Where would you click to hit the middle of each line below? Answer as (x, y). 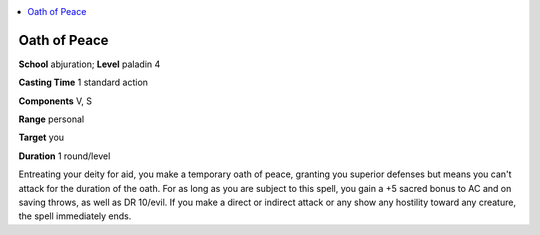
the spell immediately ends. (75, 216)
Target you (41, 137)
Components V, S (55, 101)
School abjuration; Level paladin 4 (89, 64)
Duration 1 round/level (64, 156)
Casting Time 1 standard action (83, 82)
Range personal (51, 119)
